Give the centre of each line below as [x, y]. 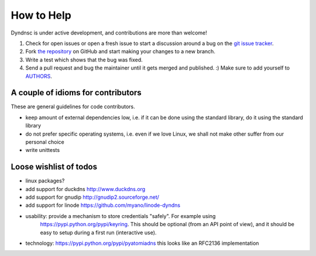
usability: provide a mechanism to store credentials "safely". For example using [121, 216]
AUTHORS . [39, 76]
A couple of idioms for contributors [76, 93]
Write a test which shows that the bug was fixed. [84, 60]
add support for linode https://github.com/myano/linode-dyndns [103, 205]
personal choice [45, 142]
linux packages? [45, 181]
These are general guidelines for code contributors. [73, 107]
